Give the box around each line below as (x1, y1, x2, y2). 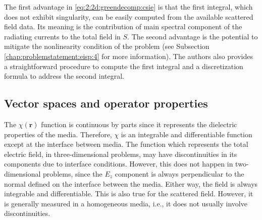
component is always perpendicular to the (115, 168, 244, 179)
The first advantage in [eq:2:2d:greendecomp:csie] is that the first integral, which (4, 2, 253, 12)
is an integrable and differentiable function (121, 129, 252, 139)
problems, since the (43, 168, 102, 179)
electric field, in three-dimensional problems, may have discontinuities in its (4, 148, 237, 159)
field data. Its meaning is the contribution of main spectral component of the (4, 21, 242, 32)
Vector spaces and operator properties (4, 95, 208, 111)
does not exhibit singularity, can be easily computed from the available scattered (4, 11, 253, 22)
